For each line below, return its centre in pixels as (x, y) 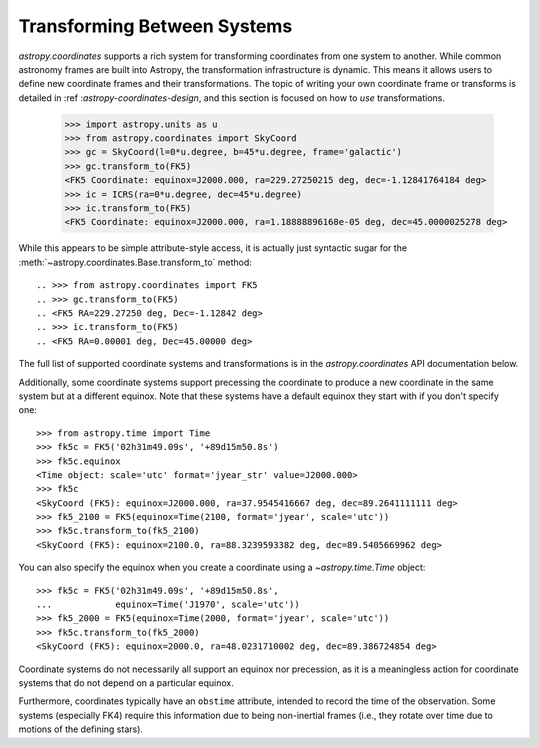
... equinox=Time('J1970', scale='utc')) (168, 604)
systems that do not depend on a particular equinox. (126, 682)
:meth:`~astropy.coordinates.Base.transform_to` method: (135, 262)
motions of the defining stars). (81, 729)
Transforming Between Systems (155, 26)
